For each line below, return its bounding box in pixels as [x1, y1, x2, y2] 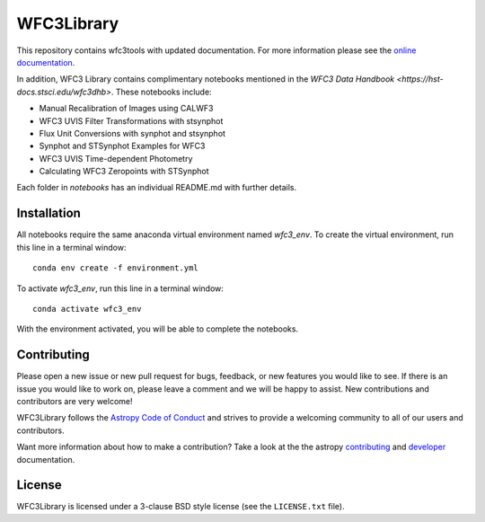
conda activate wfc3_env [32, 304, 142, 314]
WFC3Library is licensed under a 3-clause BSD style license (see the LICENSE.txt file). [16, 501, 345, 512]
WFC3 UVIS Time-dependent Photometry [39, 153, 193, 164]
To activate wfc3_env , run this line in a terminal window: [16, 283, 225, 294]
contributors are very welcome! [16, 396, 133, 406]
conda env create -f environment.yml [32, 263, 199, 273]
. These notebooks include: [110, 86, 212, 97]
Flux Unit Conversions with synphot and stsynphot [39, 128, 226, 138]
